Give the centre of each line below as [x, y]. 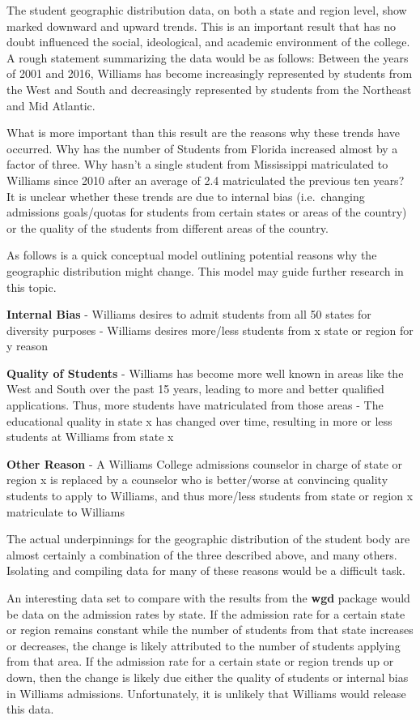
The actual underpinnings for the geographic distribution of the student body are [208, 539]
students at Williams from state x [90, 437]
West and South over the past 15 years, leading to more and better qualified [195, 389]
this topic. [32, 287]
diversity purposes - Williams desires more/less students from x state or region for [210, 330]
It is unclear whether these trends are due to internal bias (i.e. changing [186, 196]
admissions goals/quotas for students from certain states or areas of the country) [207, 212]
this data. [30, 709]
